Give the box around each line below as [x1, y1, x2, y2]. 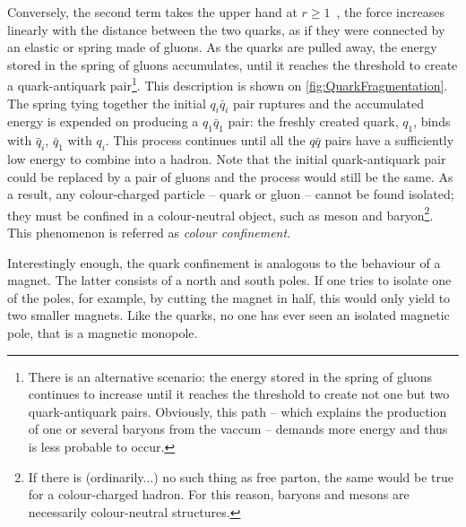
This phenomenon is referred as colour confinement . [7, 223, 291, 242]
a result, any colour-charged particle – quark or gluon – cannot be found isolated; [7, 185, 454, 203]
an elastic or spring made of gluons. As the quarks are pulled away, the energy [7, 38, 437, 56]
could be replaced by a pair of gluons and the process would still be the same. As [7, 167, 453, 186]
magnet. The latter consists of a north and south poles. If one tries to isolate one [7, 271, 452, 289]
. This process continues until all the [105, 131, 306, 150]
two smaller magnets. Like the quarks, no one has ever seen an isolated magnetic [7, 306, 450, 324]
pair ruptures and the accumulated [233, 93, 424, 112]
